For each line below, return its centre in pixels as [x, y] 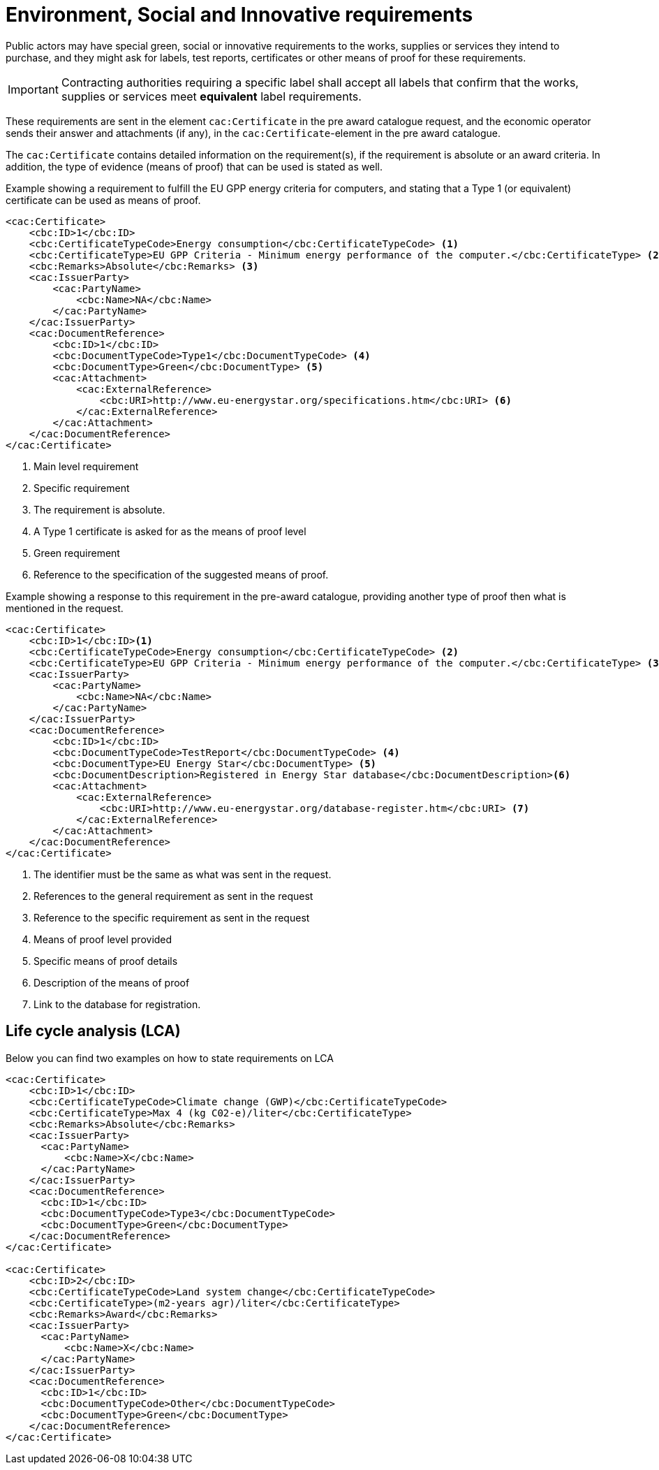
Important [33, 89]
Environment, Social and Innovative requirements [239, 15]
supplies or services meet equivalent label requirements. [211, 96]
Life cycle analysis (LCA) [93, 1031]
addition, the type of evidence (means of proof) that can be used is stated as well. [194, 166]
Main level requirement [86, 466]
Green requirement [77, 553]
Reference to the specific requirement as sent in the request [172, 917]
